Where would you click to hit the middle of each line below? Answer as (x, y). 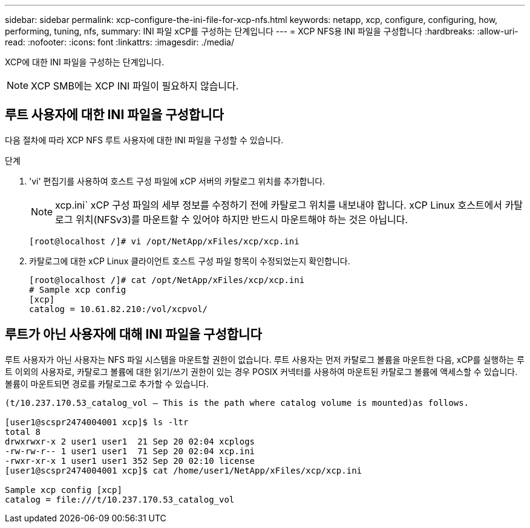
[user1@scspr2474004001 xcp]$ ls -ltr (97, 422)
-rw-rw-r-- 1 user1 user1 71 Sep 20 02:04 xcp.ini (130, 451)
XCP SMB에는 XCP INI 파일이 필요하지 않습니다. (135, 86)
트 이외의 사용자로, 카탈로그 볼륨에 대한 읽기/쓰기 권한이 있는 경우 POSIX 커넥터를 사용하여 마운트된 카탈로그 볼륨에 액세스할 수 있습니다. (261, 371)
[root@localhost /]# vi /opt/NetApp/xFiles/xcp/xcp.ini (164, 241)
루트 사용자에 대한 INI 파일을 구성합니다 (114, 115)
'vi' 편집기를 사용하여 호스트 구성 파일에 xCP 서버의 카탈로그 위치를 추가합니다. (177, 181)
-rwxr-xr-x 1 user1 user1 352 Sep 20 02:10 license (130, 461)
